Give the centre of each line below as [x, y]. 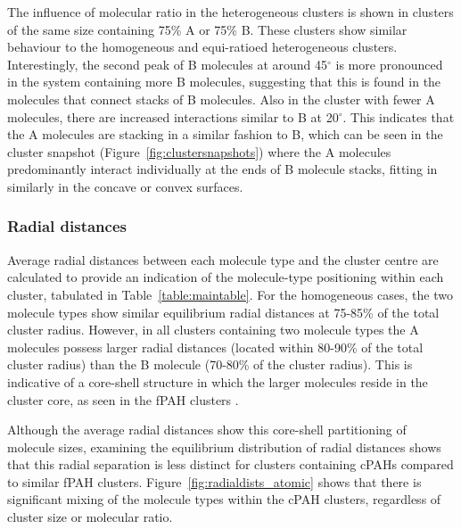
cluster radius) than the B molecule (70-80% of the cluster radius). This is [210, 364]
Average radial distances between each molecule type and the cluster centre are [223, 259]
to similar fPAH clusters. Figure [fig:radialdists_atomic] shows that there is [214, 481]
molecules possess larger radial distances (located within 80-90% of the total [215, 347]
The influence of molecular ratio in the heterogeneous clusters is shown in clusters [230, 12]
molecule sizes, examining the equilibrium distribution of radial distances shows [224, 446]
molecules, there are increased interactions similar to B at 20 [173, 116]
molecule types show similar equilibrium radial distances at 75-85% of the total [223, 312]
